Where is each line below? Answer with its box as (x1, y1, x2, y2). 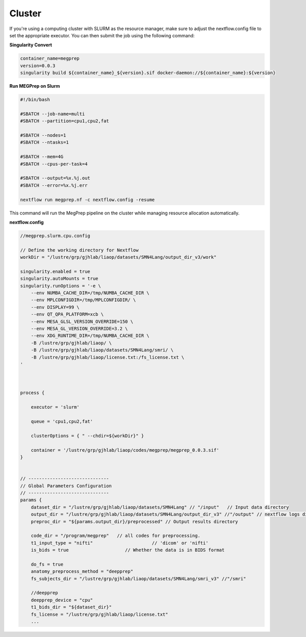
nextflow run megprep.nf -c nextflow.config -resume (20, 197, 155, 203)
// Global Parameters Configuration (20, 483, 112, 488)
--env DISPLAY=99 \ (31, 304, 80, 310)
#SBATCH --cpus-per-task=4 (20, 161, 88, 167)
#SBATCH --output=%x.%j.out (20, 175, 90, 181)
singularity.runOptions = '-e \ (20, 283, 101, 288)
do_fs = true (31, 561, 64, 567)
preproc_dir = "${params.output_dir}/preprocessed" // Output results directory (31, 519, 238, 524)
